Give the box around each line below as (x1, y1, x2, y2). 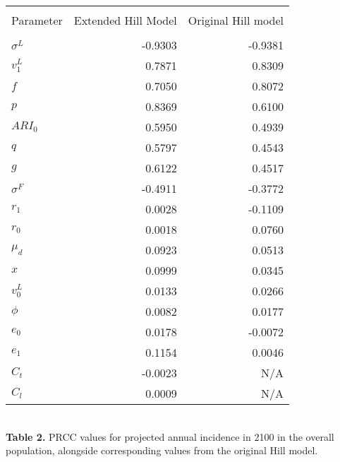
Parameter (11, 12, 63, 28)
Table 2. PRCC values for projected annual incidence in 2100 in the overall (6, 429, 334, 444)
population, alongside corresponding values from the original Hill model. (6, 443, 318, 458)
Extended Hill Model (73, 12, 177, 28)
